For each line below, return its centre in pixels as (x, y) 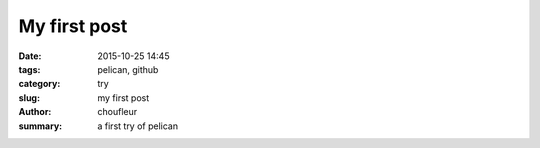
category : (39, 84)
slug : (29, 97)
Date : (30, 56)
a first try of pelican (138, 126)
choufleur (117, 112)
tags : (29, 69)
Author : (35, 112)
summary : (40, 126)
